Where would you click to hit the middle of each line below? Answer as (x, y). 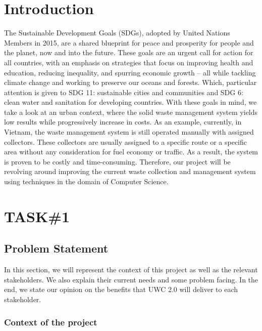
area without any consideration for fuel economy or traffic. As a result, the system (131, 152)
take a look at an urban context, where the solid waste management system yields (131, 112)
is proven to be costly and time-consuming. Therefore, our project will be (117, 161)
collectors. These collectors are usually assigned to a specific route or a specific (126, 141)
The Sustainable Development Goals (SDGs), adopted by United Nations (117, 33)
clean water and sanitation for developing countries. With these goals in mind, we (130, 102)
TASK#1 (37, 216)
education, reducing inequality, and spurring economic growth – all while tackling (130, 72)
